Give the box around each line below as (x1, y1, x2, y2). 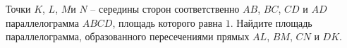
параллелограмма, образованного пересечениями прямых (6, 29, 250, 44)
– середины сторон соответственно (90, 1, 240, 16)
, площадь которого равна (112, 15, 223, 30)
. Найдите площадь (230, 15, 312, 30)
